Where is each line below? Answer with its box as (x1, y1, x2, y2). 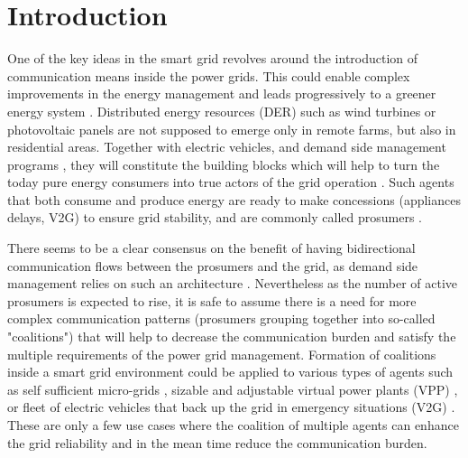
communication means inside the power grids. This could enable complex (7, 66, 410, 85)
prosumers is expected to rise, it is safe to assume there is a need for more (7, 291, 417, 310)
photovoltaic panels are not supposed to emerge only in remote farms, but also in (7, 119, 456, 138)
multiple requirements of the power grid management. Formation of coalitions (7, 344, 436, 363)
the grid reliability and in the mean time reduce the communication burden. (7, 433, 427, 452)
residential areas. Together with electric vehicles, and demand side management (7, 137, 446, 156)
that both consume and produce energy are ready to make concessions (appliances (7, 190, 461, 209)
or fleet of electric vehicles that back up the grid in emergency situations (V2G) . (7, 397, 455, 416)
